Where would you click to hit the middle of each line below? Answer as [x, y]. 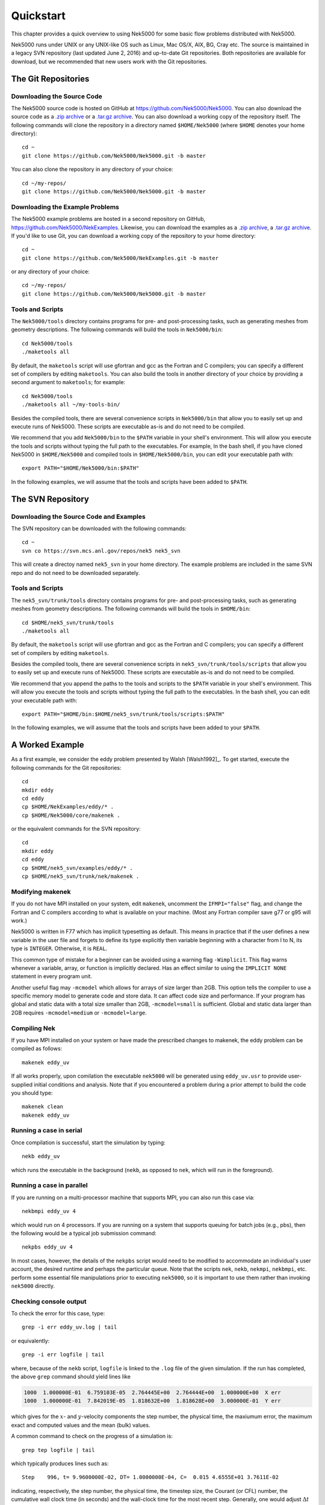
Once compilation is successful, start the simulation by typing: [88, 1142]
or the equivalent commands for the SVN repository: [76, 829]
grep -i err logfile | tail [63, 1355]
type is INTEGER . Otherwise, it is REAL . [59, 949]
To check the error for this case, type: [58, 1314]
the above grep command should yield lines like [71, 1376]
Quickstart [39, 16]
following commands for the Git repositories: [66, 768]
